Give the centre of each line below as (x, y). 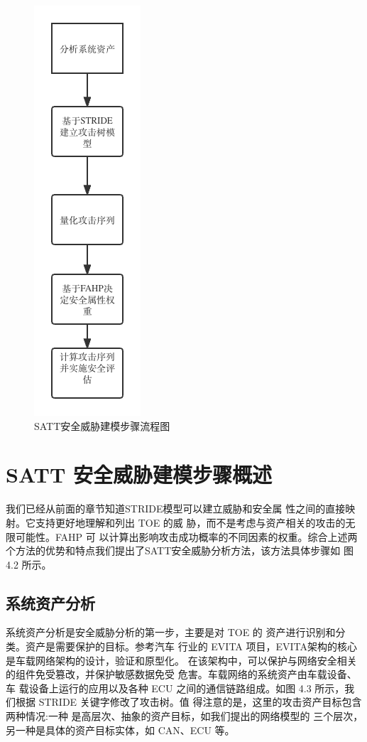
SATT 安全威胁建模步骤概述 (139, 474)
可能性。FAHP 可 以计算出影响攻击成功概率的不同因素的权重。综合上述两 (186, 536)
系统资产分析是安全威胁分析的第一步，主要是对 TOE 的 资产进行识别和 (171, 632)
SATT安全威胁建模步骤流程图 (102, 425)
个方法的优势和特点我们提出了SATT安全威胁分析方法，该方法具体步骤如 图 (180, 550)
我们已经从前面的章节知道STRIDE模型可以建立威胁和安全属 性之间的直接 (176, 509)
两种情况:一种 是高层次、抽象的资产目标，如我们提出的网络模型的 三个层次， (185, 716)
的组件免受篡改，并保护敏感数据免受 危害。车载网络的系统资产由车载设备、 (181, 674)
